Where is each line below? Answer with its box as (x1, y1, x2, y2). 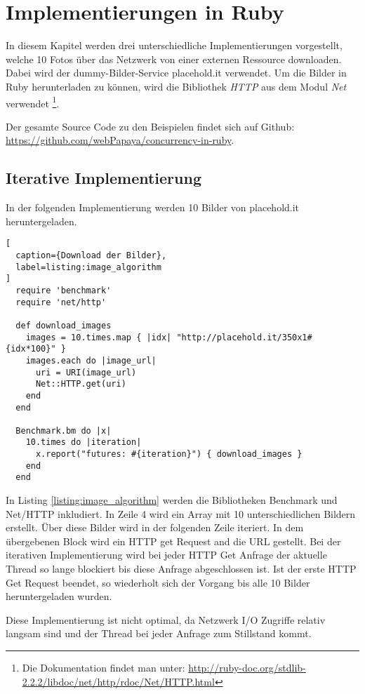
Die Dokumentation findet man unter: (22, 660, 185, 675)
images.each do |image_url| (25, 355, 157, 366)
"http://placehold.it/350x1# (176, 332, 312, 342)
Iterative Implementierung (6, 167, 201, 189)
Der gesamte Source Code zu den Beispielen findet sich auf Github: (6, 119, 295, 133)
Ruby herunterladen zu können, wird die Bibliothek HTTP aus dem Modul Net (6, 79, 347, 93)
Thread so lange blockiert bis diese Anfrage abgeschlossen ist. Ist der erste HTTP (6, 561, 357, 576)
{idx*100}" (6, 344, 56, 354)
